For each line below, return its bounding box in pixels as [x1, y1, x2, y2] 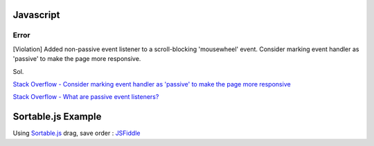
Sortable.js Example [12, 111, 102, 122]
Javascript [12, 9, 60, 21]
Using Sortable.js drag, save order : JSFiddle [12, 129, 141, 138]
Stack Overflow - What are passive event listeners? [12, 93, 159, 101]
